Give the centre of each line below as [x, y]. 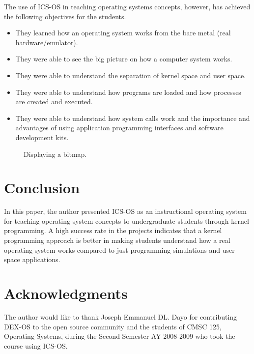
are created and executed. [54, 102]
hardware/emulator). [47, 42]
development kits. [42, 137]
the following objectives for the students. [65, 16]
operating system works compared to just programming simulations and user [119, 250]
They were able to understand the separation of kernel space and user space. [131, 75]
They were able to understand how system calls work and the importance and [133, 118]
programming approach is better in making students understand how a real [117, 240]
